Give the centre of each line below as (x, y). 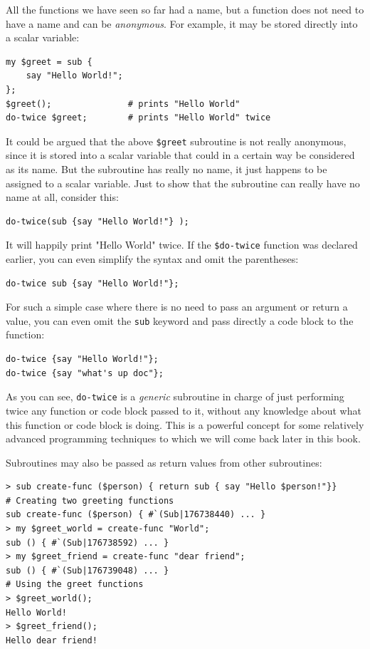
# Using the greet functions (75, 585)
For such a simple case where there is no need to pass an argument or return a (177, 307)
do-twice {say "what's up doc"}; (85, 373)
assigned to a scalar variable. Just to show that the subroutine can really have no (183, 183)
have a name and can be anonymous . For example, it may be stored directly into (182, 23)
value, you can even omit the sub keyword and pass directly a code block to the (180, 320)
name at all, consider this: (62, 197)
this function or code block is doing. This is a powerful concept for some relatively (185, 424)
